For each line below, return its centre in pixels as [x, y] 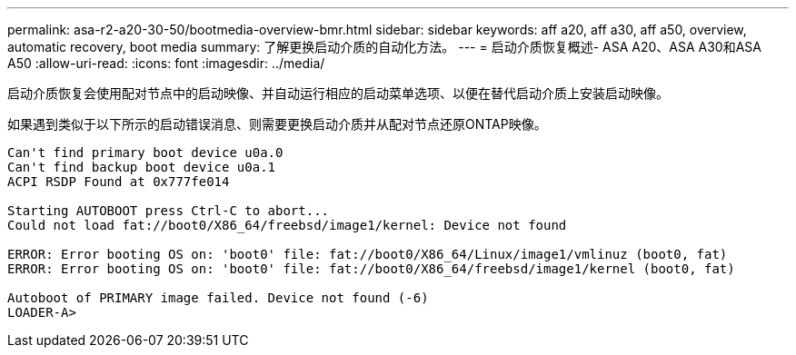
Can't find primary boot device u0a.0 [145, 153]
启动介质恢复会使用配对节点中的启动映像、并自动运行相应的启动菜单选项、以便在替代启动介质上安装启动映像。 [338, 93]
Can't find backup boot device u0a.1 [142, 167]
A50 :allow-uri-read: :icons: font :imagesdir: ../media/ [166, 63]
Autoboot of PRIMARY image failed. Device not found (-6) [218, 298]
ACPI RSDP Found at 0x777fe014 [119, 182]
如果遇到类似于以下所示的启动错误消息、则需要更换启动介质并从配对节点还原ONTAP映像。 [277, 124]
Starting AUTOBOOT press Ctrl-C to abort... [169, 211]
